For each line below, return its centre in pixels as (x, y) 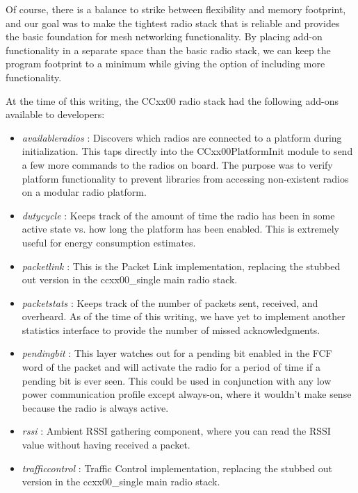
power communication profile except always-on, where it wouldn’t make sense (187, 394)
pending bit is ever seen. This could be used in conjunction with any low (177, 380)
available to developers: (55, 114)
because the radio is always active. (95, 407)
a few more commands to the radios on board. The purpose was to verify (177, 164)
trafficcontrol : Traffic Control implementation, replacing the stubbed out (177, 468)
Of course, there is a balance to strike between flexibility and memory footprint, (176, 9)
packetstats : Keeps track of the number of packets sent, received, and (170, 302)
